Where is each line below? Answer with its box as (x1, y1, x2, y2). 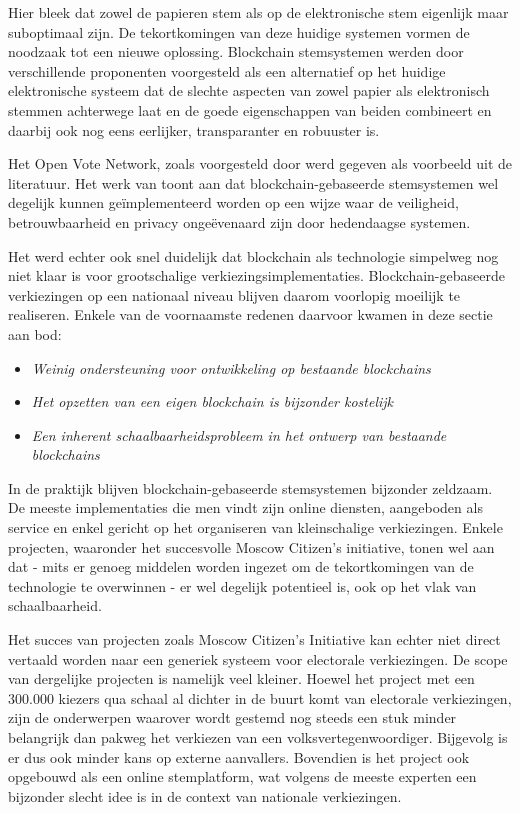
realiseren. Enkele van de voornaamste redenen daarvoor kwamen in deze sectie (8, 304, 493, 325)
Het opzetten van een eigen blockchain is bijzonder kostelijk (31, 391, 394, 412)
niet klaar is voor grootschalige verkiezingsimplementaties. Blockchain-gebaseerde (8, 265, 505, 286)
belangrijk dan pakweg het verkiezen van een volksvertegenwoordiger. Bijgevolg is (8, 727, 508, 747)
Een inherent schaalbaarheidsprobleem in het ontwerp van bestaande (31, 424, 447, 445)
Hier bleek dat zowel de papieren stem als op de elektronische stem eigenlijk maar (8, 2, 509, 22)
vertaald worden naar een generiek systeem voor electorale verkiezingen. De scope (8, 648, 508, 669)
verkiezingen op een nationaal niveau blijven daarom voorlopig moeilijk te (8, 284, 461, 305)
